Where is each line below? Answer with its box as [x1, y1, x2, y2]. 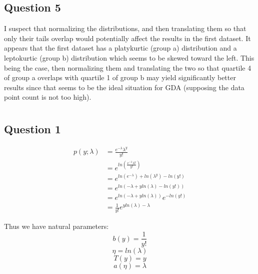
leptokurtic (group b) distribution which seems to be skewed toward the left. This [4, 52, 254, 63]
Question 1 [4, 121, 61, 137]
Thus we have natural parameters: [4, 220, 109, 231]
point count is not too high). [4, 92, 91, 102]
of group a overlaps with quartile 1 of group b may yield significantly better [4, 72, 236, 83]
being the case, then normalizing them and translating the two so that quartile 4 [4, 62, 251, 73]
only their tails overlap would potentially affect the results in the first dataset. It [4, 33, 251, 43]
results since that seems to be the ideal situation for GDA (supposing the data [4, 82, 244, 92]
